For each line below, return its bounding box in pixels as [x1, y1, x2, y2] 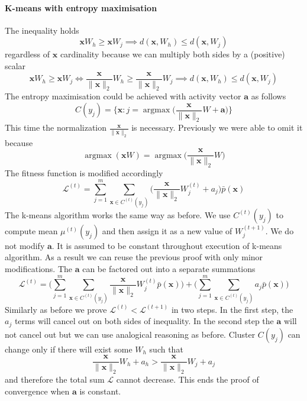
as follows [251, 90, 286, 102]
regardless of [5, 48, 50, 60]
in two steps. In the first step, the [171, 303, 293, 315]
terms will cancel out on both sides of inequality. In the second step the [14, 315, 274, 327]
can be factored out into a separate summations [82, 263, 256, 275]
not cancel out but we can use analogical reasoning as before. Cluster [5, 328, 256, 340]
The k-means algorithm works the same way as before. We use [5, 208, 231, 221]
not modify [5, 239, 45, 251]
